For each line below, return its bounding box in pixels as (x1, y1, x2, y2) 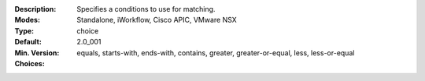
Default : (14, 37, 42, 47)
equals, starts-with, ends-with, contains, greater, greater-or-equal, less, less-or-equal (76, 48, 355, 58)
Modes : (14, 16, 41, 25)
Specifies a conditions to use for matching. (76, 5, 216, 13)
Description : (14, 5, 57, 13)
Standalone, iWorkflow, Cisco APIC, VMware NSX (76, 16, 238, 25)
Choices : (14, 58, 45, 68)
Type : (14, 26, 35, 35)
